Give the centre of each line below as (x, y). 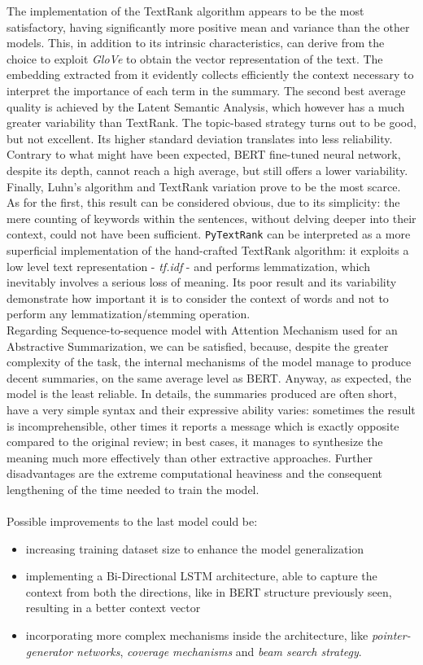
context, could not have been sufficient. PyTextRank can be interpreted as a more (209, 234)
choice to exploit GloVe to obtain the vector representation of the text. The (195, 58)
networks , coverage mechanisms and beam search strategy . (219, 651)
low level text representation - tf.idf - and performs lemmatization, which (188, 266)
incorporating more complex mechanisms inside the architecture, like (197, 635)
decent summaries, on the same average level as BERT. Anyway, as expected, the (209, 377)
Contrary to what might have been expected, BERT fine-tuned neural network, (204, 154)
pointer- (391, 635)
